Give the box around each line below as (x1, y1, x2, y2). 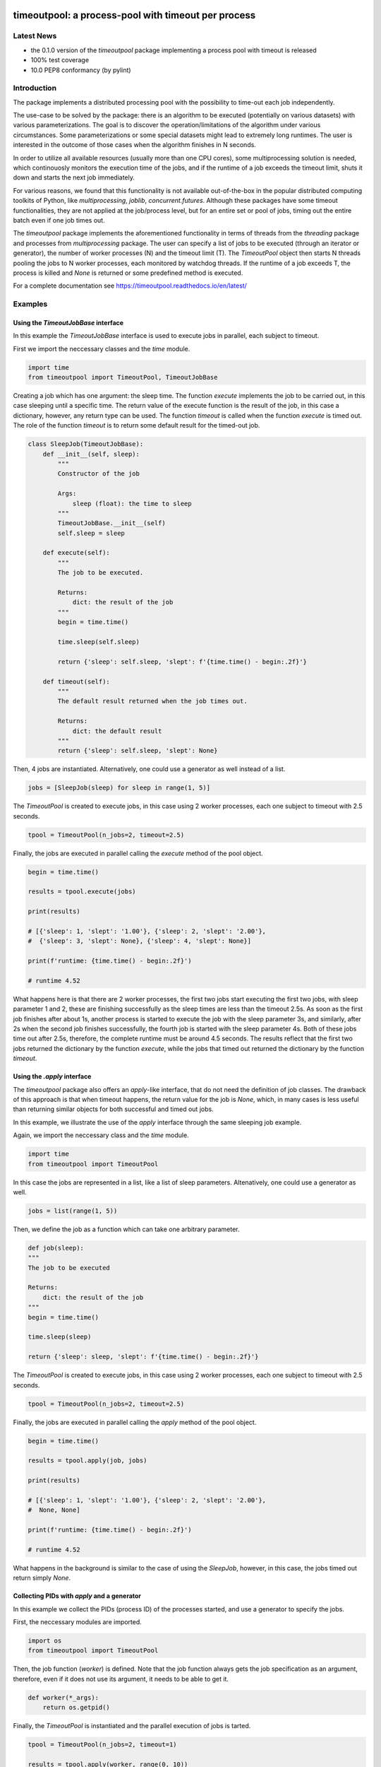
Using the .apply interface (13, 1072, 92, 1081)
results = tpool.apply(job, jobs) (28, 1457, 147, 1464)
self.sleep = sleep (57, 529, 125, 537)
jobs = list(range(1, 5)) (28, 1207, 118, 1215)
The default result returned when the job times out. (57, 697, 248, 705)
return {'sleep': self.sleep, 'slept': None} (57, 746, 218, 755)
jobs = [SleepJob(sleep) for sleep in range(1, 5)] (28, 784, 211, 792)
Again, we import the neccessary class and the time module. (13, 1131, 190, 1139)
